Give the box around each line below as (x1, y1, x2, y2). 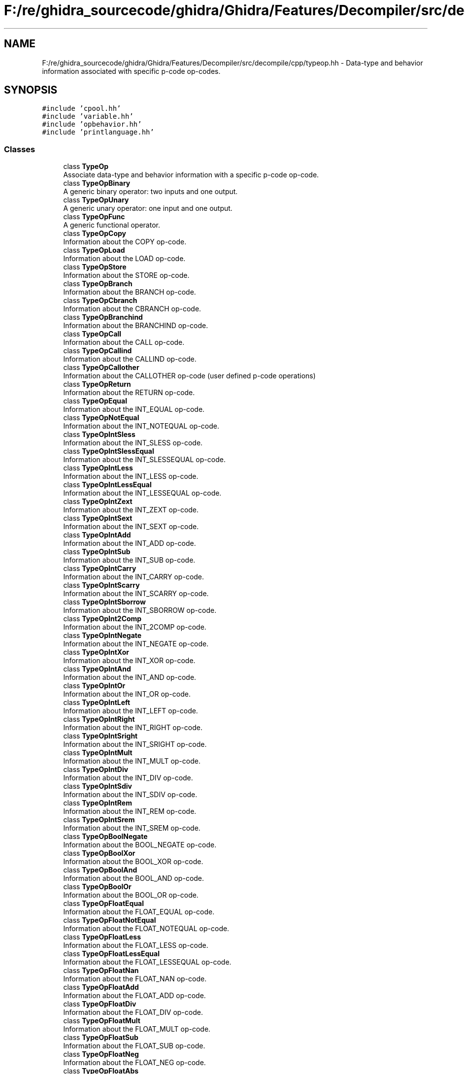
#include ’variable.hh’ (42, 112, 133, 121)
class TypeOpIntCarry (63, 564, 136, 573)
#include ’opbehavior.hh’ (42, 120, 142, 129)
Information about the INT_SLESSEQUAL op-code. (63, 455, 226, 464)
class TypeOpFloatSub (63, 1033, 138, 1042)
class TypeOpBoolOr (63, 882, 132, 891)
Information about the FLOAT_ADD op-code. (63, 991, 206, 1000)
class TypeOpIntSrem (63, 815, 135, 824)
